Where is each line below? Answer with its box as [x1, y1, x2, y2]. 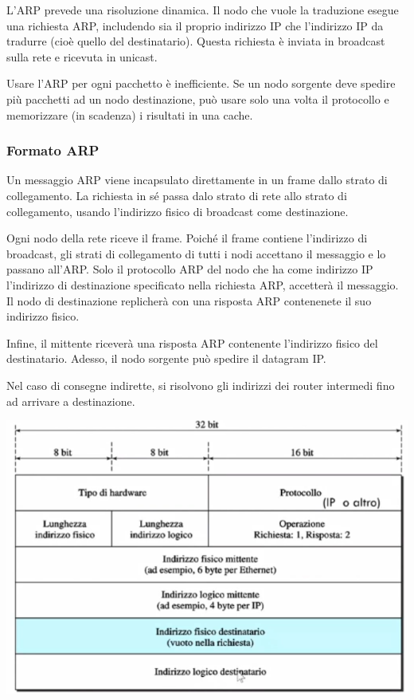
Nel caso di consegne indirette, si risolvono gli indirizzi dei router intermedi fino [6, 376, 395, 393]
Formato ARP [6, 140, 100, 160]
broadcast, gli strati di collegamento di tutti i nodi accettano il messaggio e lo [6, 245, 386, 262]
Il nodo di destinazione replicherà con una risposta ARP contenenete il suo [6, 292, 372, 309]
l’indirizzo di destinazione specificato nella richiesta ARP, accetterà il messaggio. [6, 276, 399, 293]
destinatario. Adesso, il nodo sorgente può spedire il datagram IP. [6, 350, 326, 367]
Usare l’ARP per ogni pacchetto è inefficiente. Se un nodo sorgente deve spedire [6, 75, 396, 92]
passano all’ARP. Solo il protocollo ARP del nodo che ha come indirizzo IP [6, 261, 373, 277]
